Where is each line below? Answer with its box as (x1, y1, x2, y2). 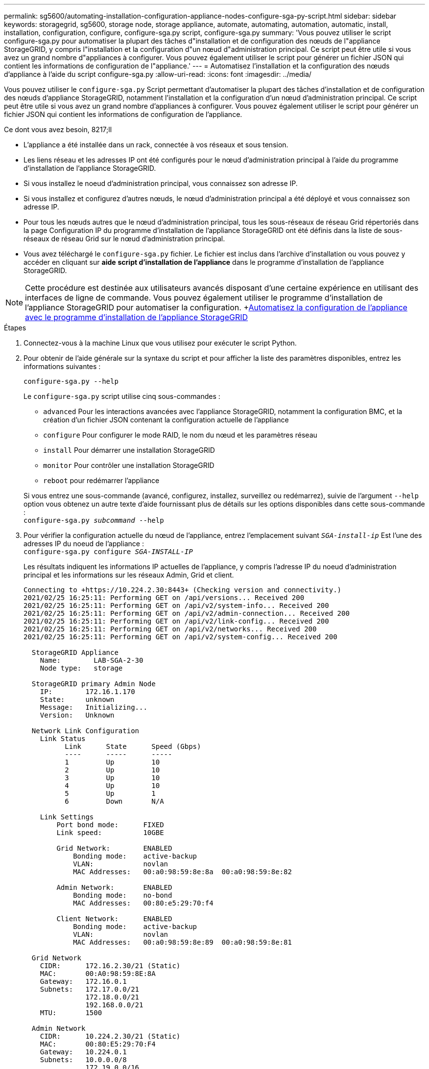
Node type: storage (40, 664, 123, 672)
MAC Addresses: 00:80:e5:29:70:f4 (73, 899, 214, 907)
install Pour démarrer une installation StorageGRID (43, 446, 215, 454)
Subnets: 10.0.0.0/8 (40, 1056, 127, 1064)
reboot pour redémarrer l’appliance (43, 476, 160, 485)
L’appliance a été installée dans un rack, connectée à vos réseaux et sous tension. (24, 140, 288, 149)
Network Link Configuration (31, 727, 140, 735)
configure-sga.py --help (24, 377, 119, 385)
